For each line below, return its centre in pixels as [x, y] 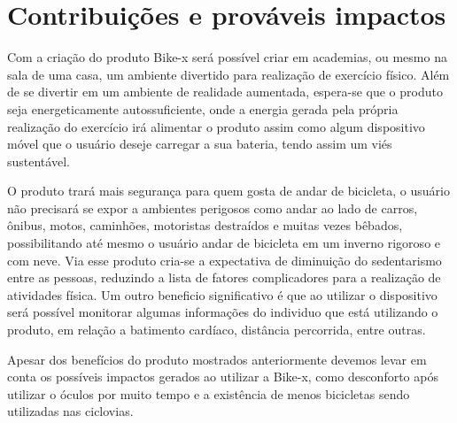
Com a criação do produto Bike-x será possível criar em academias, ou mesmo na [227, 57]
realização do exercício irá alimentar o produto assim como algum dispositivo [216, 126]
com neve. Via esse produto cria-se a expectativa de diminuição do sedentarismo [225, 260]
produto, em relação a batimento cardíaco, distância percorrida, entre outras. [217, 330]
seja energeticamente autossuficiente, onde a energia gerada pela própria [203, 108]
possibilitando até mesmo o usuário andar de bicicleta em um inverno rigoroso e [224, 243]
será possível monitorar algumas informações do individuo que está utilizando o [223, 312]
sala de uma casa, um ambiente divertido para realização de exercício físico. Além [228, 74]
